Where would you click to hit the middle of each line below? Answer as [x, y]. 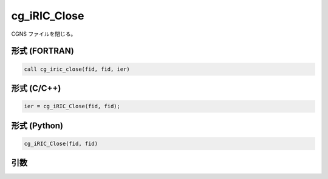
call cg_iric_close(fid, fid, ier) [77, 69]
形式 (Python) [37, 125]
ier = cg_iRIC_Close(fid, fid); [72, 106]
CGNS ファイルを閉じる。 [44, 34]
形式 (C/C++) [36, 88]
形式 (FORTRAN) [43, 51]
